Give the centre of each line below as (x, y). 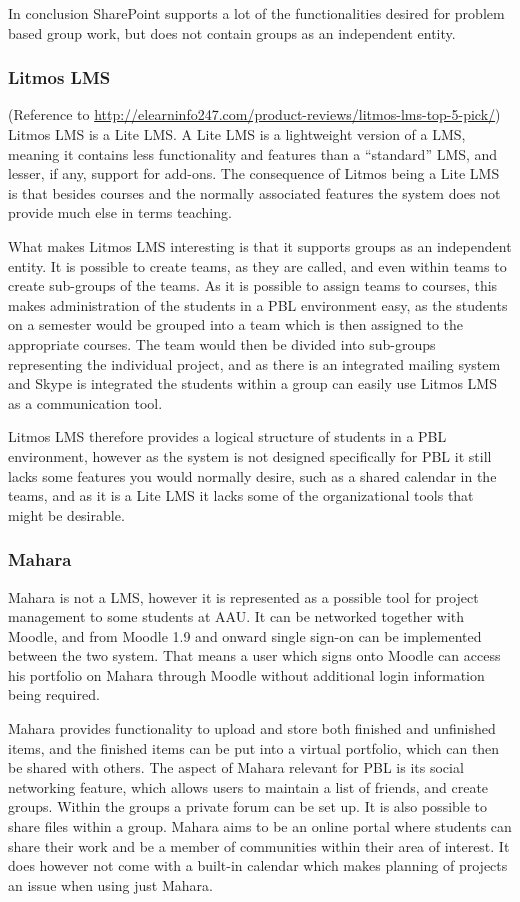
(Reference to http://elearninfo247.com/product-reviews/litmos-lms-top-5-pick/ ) (254, 114)
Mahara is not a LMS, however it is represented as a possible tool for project (243, 596)
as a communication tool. (85, 402)
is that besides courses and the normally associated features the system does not (254, 192)
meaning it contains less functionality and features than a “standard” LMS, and (253, 153)
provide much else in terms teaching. (120, 212)
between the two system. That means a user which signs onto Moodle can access (254, 655)
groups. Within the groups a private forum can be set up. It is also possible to (248, 806)
